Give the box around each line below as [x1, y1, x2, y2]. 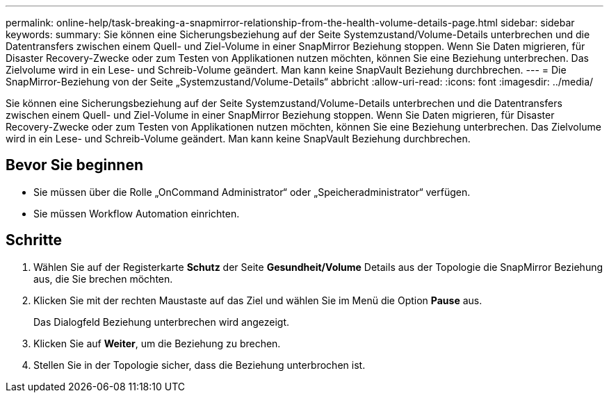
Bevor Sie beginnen [6, 156, 144, 174]
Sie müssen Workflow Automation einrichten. [33, 207, 240, 219]
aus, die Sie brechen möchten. [33, 272, 173, 285]
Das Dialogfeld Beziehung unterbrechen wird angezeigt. [33, 315, 290, 328]
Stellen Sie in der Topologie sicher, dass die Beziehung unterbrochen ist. [33, 358, 366, 371]
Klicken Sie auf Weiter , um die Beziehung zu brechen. [33, 337, 281, 349]
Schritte [6, 231, 62, 249]
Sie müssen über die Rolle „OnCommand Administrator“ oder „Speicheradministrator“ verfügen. [33, 185, 471, 198]
